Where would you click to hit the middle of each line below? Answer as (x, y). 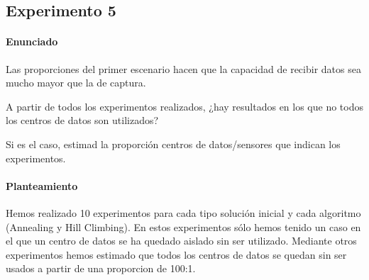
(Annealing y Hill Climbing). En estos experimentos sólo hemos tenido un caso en (183, 226)
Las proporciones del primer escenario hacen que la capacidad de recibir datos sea (183, 68)
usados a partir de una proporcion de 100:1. (101, 268)
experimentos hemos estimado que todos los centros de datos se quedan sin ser (176, 254)
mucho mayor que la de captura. (76, 83)
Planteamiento (42, 185)
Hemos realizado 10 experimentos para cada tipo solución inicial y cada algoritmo (183, 212)
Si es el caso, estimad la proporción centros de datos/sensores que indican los (173, 144)
